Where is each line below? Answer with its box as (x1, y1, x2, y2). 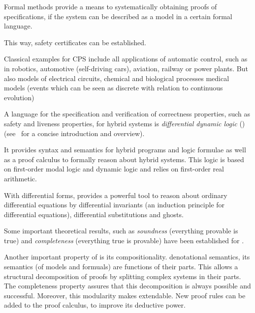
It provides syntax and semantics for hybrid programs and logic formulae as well (4, 144, 246, 155)
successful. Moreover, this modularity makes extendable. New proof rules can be (4, 290, 246, 300)
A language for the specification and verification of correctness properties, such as (4, 109, 251, 119)
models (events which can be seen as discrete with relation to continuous (4, 83, 223, 93)
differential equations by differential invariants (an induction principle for (4, 199, 225, 210)
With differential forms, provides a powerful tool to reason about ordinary (4, 190, 227, 200)
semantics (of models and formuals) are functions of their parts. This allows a (4, 261, 238, 272)
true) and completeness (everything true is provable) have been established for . (4, 235, 244, 245)
